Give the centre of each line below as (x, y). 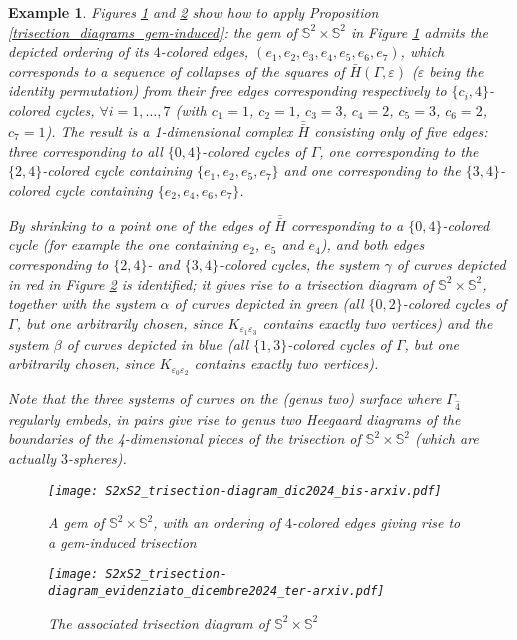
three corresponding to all (85, 150)
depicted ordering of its (78, 51)
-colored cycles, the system (299, 264)
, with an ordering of (216, 522)
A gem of (76, 522)
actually (32, 458)
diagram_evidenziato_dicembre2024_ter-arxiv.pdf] (216, 591)
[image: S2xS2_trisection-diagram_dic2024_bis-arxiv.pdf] (245, 490)
